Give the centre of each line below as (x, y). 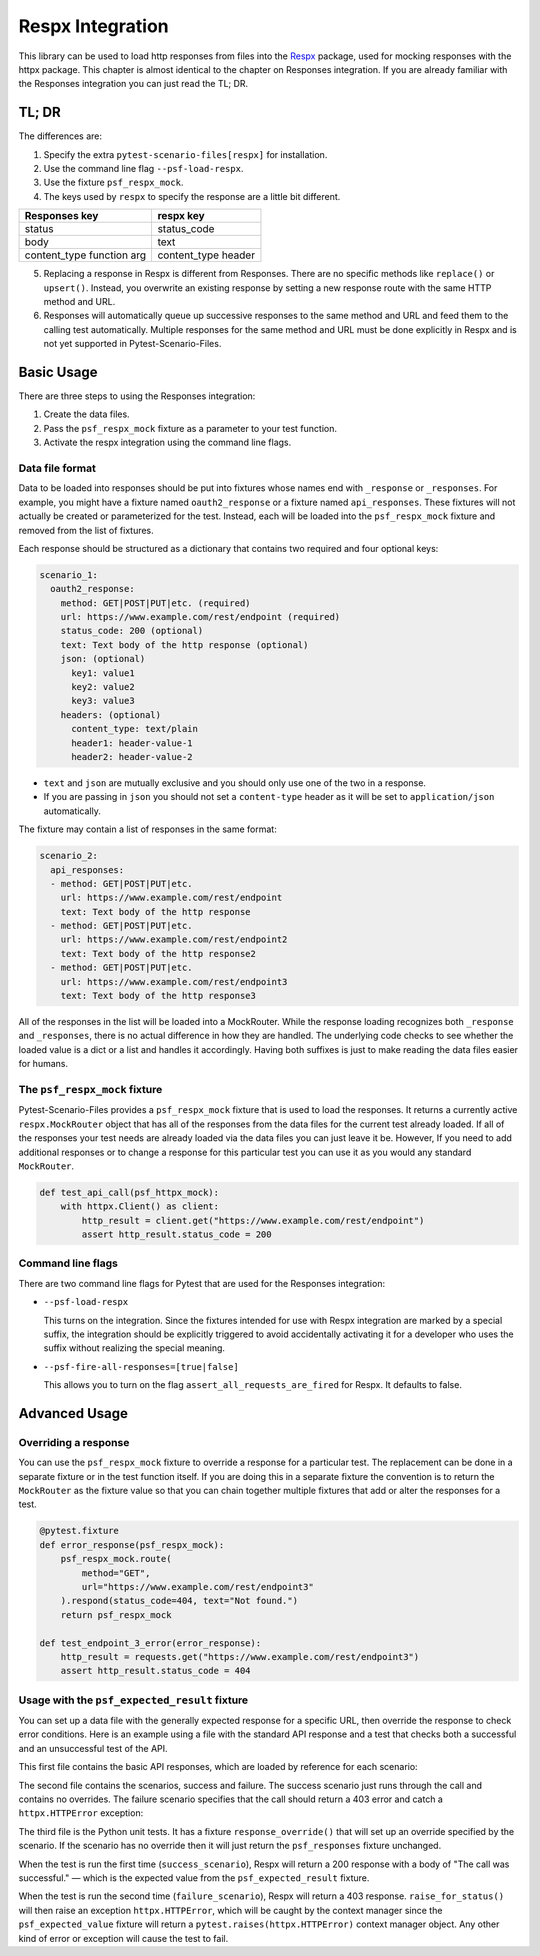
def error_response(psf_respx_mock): (132, 1544)
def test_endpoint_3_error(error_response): (150, 1643)
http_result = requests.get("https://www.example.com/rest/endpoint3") (240, 1656)
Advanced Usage (73, 1413)
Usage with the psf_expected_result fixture (133, 1700)
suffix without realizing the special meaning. (134, 1348)
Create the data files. (86, 414)
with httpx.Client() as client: (140, 1206)
